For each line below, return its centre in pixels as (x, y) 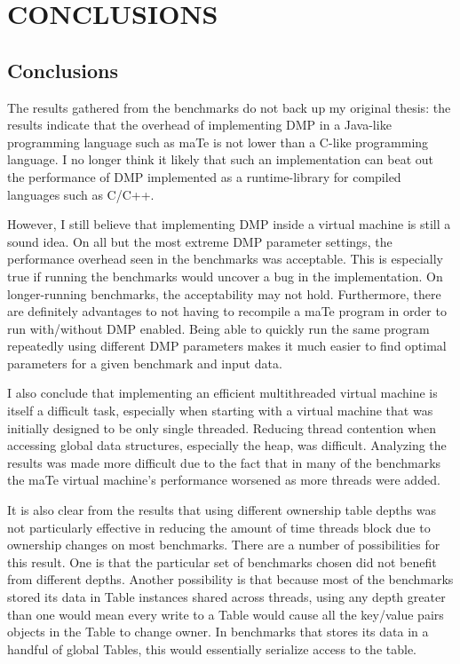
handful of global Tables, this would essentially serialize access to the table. (212, 648)
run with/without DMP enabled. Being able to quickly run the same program (218, 328)
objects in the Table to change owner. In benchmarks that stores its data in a (218, 632)
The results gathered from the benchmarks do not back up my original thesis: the (229, 107)
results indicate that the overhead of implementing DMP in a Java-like (199, 125)
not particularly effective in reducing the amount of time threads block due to (219, 527)
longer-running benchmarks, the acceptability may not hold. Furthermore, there (224, 293)
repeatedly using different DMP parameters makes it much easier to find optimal (227, 346)
